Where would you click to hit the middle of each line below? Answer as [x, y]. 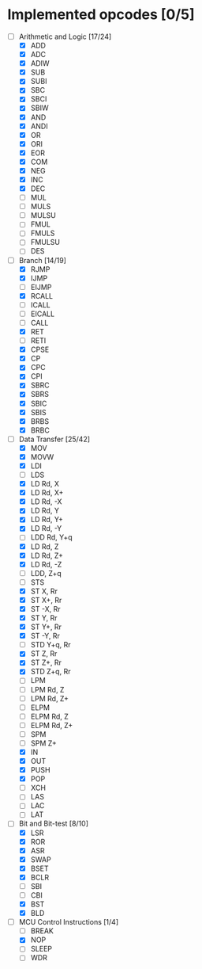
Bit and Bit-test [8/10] [53, 824]
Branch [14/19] [42, 260]
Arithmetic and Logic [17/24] [65, 36]
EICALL [43, 314]
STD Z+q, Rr [50, 672]
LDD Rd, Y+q [51, 537]
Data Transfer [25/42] [54, 439]
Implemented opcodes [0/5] [101, 15]
